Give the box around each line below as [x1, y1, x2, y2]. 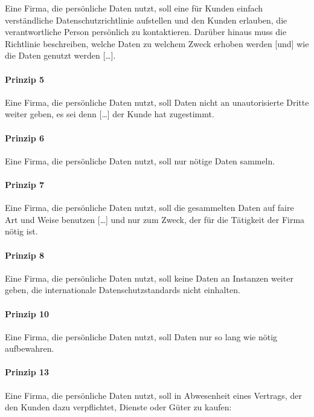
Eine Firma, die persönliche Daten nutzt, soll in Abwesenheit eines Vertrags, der [5, 389, 302, 401]
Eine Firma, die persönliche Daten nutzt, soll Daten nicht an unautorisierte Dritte [5, 95, 309, 108]
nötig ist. [5, 225, 38, 238]
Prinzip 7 [5, 178, 45, 190]
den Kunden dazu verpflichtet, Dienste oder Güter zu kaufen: [5, 401, 232, 413]
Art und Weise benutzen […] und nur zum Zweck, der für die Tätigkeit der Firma [5, 213, 305, 225]
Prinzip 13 [5, 366, 50, 378]
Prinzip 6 [5, 131, 45, 144]
